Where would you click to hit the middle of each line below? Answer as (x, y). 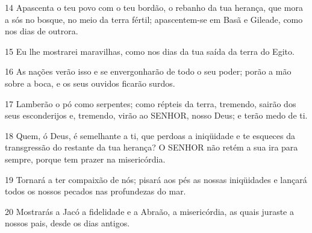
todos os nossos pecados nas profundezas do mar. (95, 191)
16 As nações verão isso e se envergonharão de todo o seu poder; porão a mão (148, 71)
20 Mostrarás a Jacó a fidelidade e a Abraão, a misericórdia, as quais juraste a (149, 211)
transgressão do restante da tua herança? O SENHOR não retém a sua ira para (151, 147)
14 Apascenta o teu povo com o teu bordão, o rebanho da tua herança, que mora (154, 7)
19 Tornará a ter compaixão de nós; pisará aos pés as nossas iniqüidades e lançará (156, 179)
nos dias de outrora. (42, 31)
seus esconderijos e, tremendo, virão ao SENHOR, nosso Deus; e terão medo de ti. (156, 115)
